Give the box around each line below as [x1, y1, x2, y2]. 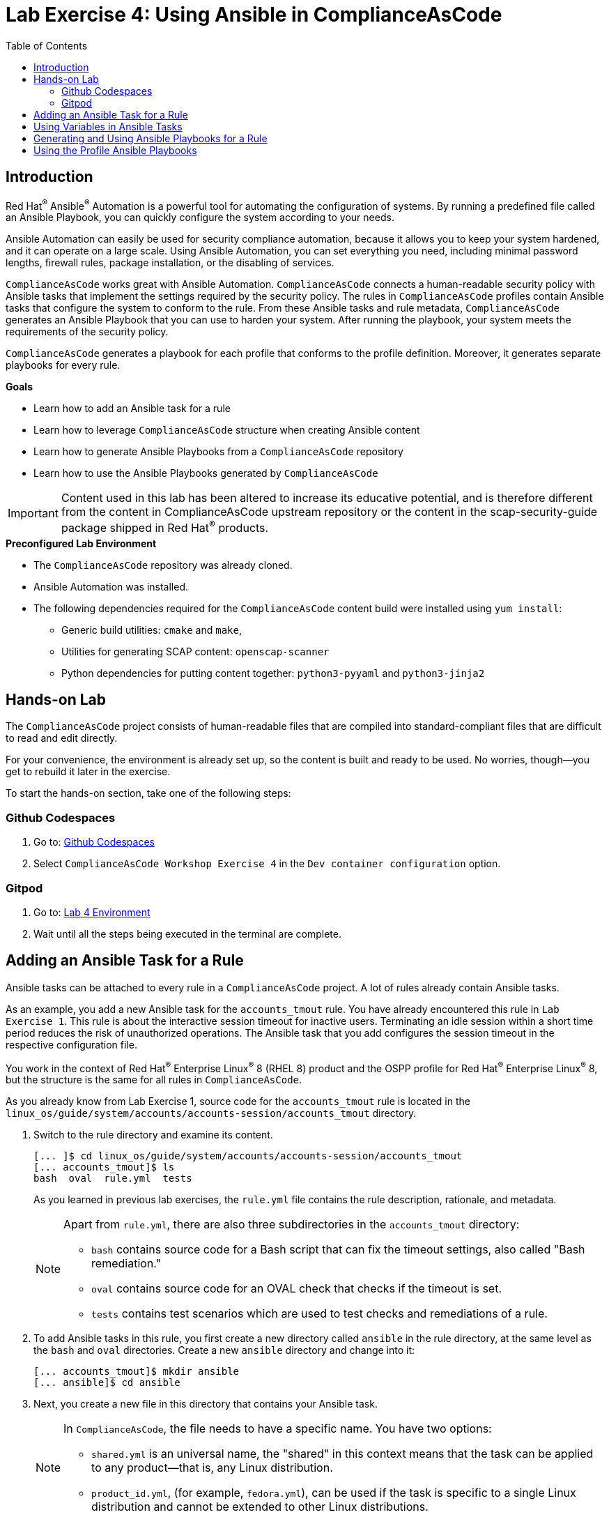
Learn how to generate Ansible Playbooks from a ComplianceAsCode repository [33, 445, 403, 458]
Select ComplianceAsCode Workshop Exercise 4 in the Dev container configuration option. [33, 857, 501, 870]
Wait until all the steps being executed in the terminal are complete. [33, 927, 341, 940]
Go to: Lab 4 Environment [33, 906, 151, 918]
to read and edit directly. [6, 732, 118, 745]
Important [8, 505, 59, 520]
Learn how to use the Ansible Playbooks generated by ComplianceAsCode [33, 467, 378, 480]
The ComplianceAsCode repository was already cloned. [33, 558, 293, 571]
